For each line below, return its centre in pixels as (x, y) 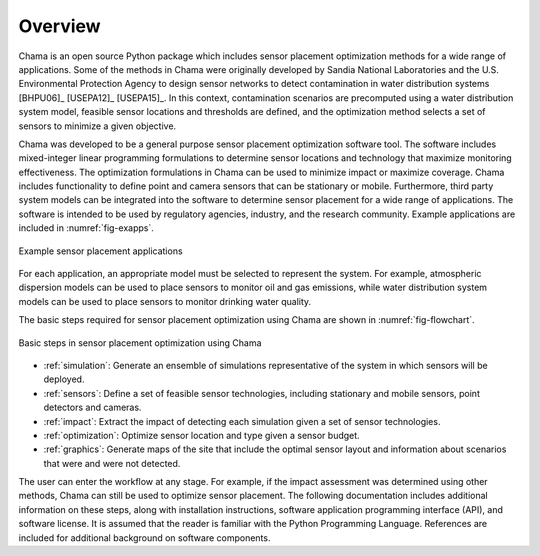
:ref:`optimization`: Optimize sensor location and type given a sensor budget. (201, 435)
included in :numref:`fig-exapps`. (86, 228)
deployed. (64, 379)
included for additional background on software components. (144, 537)
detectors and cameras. (92, 407)
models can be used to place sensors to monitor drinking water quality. (165, 301)
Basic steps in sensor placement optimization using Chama (140, 342)
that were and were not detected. (112, 463)
